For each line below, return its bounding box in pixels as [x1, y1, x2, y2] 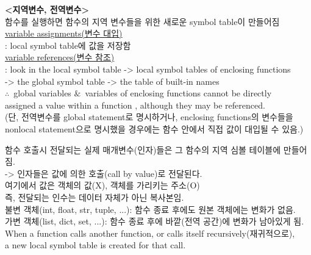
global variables [13, 87, 71, 99]
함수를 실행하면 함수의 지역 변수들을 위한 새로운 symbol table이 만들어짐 [5, 15, 280, 27]
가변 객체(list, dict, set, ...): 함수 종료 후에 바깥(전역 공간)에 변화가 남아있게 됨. [5, 215, 304, 228]
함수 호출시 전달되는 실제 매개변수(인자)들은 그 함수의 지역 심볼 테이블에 [5, 143, 281, 156]
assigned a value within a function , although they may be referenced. [5, 98, 265, 111]
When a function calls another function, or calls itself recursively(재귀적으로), [5, 226, 295, 239]
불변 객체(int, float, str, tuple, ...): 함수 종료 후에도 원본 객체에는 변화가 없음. [5, 203, 296, 215]
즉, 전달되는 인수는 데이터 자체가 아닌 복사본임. [5, 190, 184, 203]
